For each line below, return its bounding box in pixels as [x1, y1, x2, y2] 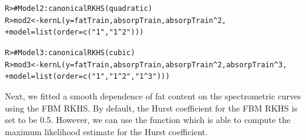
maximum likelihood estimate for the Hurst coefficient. [5, 125, 208, 138]
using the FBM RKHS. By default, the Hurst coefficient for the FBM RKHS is [5, 101, 298, 114]
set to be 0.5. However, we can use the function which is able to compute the [5, 113, 291, 126]
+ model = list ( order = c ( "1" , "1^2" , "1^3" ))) [5, 72, 170, 81]
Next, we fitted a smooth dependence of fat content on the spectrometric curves [5, 89, 301, 102]
